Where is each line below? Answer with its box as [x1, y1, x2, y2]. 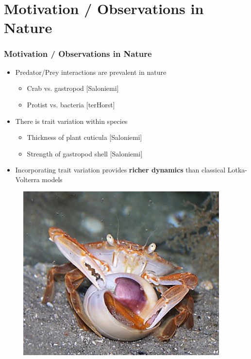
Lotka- [227, 165, 247, 175]
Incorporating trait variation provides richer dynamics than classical [15, 165, 226, 175]
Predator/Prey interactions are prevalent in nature [15, 67, 167, 77]
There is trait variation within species [15, 116, 128, 126]
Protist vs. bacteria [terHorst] [27, 99, 115, 109]
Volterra [15, 174, 40, 184]
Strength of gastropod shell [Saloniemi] [27, 148, 143, 158]
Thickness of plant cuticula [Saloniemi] [27, 132, 142, 142]
